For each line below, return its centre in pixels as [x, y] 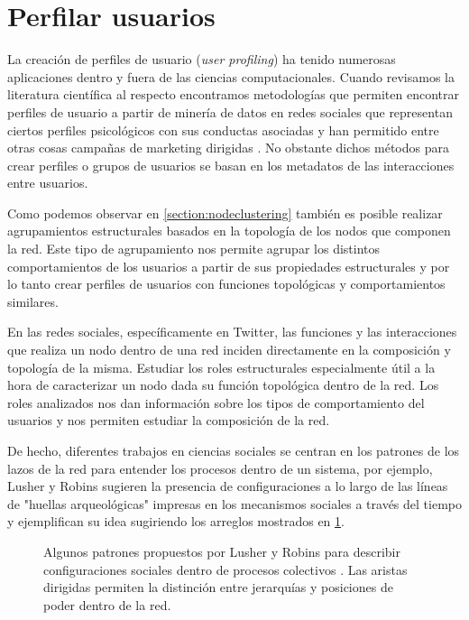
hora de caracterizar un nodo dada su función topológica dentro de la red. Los [223, 385]
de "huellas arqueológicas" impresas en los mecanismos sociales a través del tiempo [234, 503]
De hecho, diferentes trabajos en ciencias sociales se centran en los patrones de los [234, 450]
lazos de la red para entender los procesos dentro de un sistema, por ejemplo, [220, 468]
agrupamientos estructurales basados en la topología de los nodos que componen [229, 231]
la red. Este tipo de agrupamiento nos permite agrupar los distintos [194, 249]
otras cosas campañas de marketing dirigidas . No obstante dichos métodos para [228, 148]
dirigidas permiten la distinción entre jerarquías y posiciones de [218, 587]
